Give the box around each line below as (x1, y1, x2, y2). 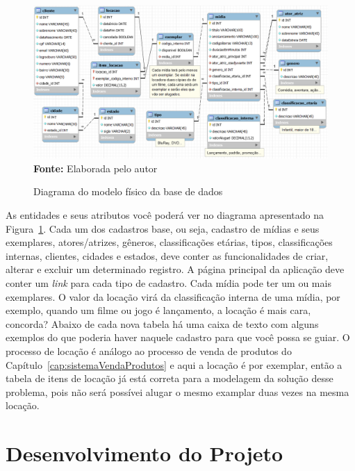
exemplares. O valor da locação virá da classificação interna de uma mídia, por (6, 289, 340, 304)
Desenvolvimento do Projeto (6, 439, 283, 468)
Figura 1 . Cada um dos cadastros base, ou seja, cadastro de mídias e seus (6, 221, 320, 235)
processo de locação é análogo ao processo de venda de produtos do (6, 344, 292, 358)
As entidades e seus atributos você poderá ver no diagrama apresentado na (6, 208, 324, 222)
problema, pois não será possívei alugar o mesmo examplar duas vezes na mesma (6, 384, 349, 399)
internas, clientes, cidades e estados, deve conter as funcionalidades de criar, (6, 248, 329, 263)
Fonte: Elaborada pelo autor (33, 160, 158, 175)
